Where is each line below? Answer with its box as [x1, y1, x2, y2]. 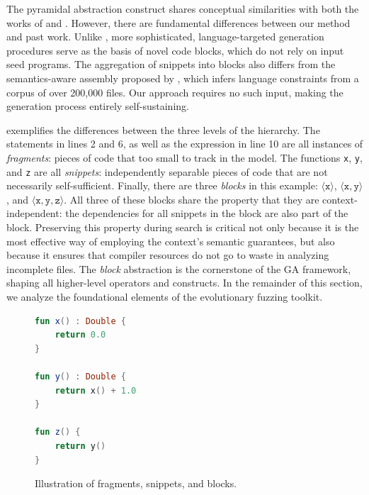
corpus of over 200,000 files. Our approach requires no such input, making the [6, 84, 344, 99]
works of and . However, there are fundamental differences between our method [6, 15, 351, 30]
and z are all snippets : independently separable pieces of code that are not [6, 164, 328, 179]
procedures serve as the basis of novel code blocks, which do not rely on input [6, 43, 344, 57]
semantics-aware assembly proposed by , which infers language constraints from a [6, 70, 359, 85]
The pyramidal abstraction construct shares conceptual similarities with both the [6, 1, 359, 16]
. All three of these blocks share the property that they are [64, 191, 319, 206]
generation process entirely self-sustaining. [6, 99, 189, 113]
